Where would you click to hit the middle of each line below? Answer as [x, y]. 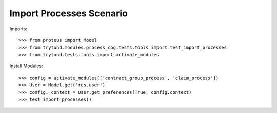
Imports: [18, 29]
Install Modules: [26, 66]
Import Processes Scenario [69, 13]
